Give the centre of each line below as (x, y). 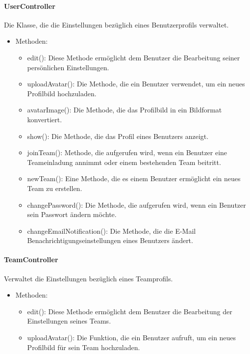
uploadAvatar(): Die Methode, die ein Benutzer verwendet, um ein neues (136, 84)
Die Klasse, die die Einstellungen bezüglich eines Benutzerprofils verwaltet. (116, 24)
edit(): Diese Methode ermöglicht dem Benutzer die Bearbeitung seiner (134, 57)
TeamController (31, 259)
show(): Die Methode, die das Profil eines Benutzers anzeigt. (118, 136)
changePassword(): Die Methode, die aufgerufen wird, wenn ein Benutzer (137, 204)
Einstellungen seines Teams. (69, 321)
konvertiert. (45, 119)
